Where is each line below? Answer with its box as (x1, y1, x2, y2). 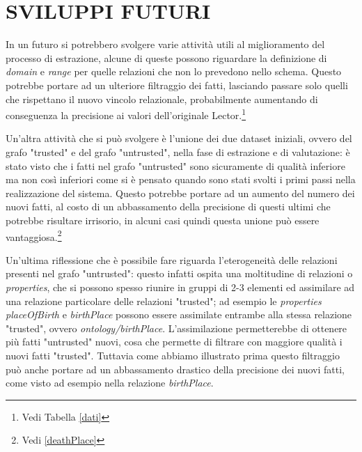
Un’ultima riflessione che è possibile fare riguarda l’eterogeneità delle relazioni (6, 252, 338, 267)
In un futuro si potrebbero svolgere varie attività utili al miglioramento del (6, 37, 325, 52)
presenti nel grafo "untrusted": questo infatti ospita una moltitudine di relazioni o (6, 266, 353, 281)
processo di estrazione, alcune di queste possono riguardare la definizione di (6, 50, 327, 65)
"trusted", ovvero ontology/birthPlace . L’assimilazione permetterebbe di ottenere (6, 320, 347, 335)
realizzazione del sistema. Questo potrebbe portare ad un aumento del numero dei (6, 185, 355, 200)
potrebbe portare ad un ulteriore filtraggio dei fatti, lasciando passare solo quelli (6, 77, 348, 92)
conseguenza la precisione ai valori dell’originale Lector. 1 (6, 106, 246, 122)
